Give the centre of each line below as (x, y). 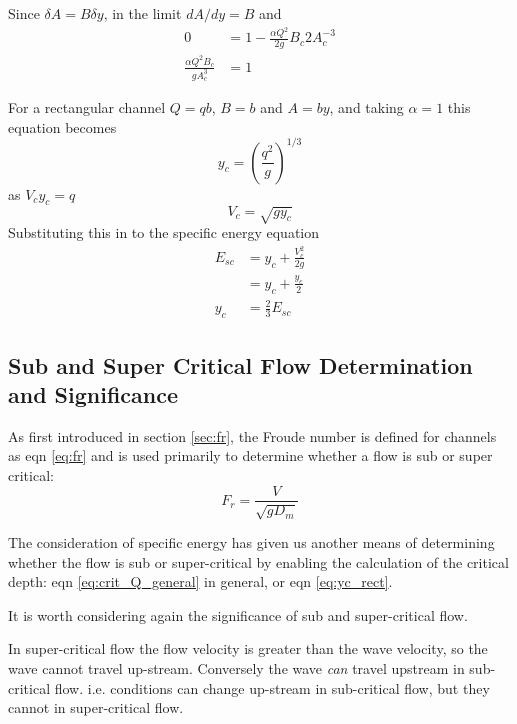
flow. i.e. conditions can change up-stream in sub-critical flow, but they (272, 687)
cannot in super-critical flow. (96, 707)
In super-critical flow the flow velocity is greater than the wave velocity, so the (248, 648)
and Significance (93, 393)
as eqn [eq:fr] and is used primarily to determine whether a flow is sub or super (250, 455)
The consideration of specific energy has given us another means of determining (251, 541)
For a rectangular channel (87, 106)
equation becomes (62, 126)
